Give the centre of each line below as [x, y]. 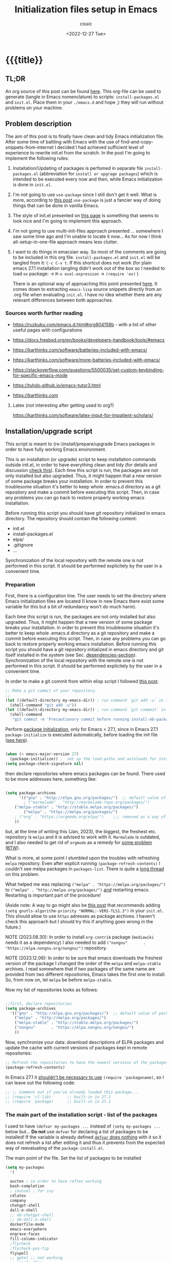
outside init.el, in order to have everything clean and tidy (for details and [81, 465]
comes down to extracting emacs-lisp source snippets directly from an [87, 289]
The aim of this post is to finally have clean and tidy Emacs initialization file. [85, 136]
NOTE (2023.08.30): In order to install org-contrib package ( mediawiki [80, 937]
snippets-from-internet [29, 147]
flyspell [19, 1253]
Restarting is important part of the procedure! [53, 895]
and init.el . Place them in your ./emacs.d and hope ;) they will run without [84, 102]
